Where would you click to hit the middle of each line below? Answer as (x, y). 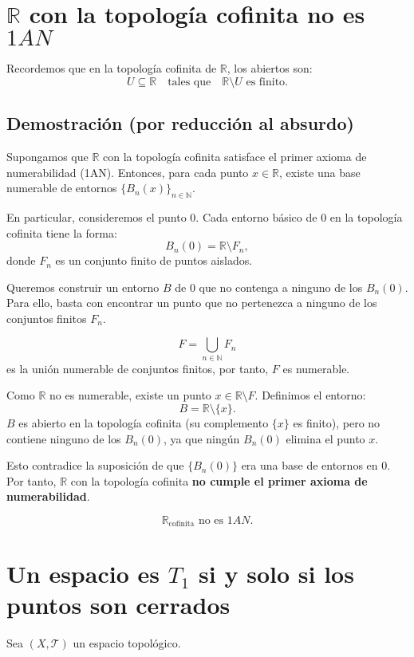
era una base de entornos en (310, 465)
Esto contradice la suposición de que (95, 465)
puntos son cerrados (118, 604)
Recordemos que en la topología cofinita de (112, 68)
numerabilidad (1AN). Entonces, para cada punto (128, 172)
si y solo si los (276, 573)
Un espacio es (83, 573)
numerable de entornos (62, 188)
